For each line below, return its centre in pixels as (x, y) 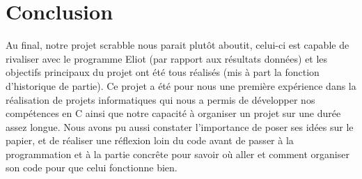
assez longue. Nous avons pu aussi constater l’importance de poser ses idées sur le (180, 126)
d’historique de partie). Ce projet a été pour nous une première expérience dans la (181, 85)
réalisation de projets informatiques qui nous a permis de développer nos (160, 99)
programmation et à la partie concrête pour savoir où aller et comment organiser (178, 154)
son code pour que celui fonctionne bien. (92, 168)
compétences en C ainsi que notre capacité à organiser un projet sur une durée (173, 113)
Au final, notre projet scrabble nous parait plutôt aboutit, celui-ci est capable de (178, 45)
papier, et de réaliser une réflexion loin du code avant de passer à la (150, 140)
